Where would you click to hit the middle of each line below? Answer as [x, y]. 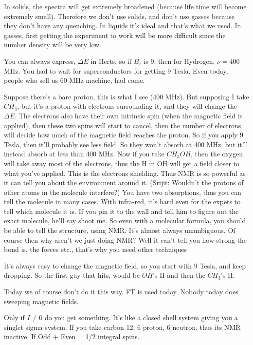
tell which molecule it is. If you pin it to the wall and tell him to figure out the [121, 211]
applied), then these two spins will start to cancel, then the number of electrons [123, 125]
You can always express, [40, 61]
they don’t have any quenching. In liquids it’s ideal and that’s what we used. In [123, 26]
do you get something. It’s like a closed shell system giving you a [141, 317]
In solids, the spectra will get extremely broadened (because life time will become [125, 6]
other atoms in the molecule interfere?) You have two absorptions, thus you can [123, 192]
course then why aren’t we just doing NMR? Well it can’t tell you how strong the [126, 240]
